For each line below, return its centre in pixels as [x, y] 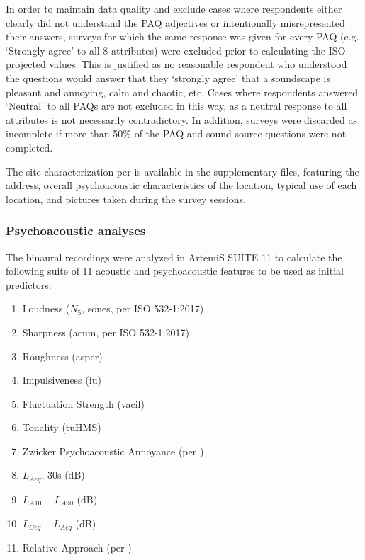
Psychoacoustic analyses [76, 230]
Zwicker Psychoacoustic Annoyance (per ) [113, 451]
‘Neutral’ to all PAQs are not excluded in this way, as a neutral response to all [176, 106]
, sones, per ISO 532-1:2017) [143, 308]
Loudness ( [46, 308]
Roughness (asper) [62, 356]
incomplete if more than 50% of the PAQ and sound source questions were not [176, 133]
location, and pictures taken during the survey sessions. [126, 199]
